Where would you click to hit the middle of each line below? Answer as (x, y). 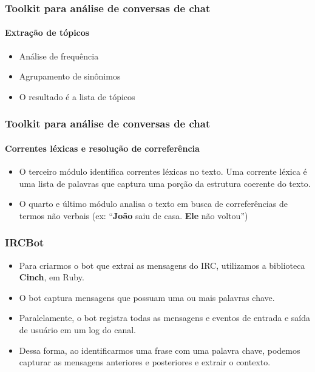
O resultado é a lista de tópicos (77, 96)
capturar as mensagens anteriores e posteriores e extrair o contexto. (145, 362)
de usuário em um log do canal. (78, 330)
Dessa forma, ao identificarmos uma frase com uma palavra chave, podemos (160, 350)
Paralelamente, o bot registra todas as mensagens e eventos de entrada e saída (164, 318)
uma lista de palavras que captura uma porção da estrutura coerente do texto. (165, 183)
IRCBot (25, 242)
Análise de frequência (59, 56)
